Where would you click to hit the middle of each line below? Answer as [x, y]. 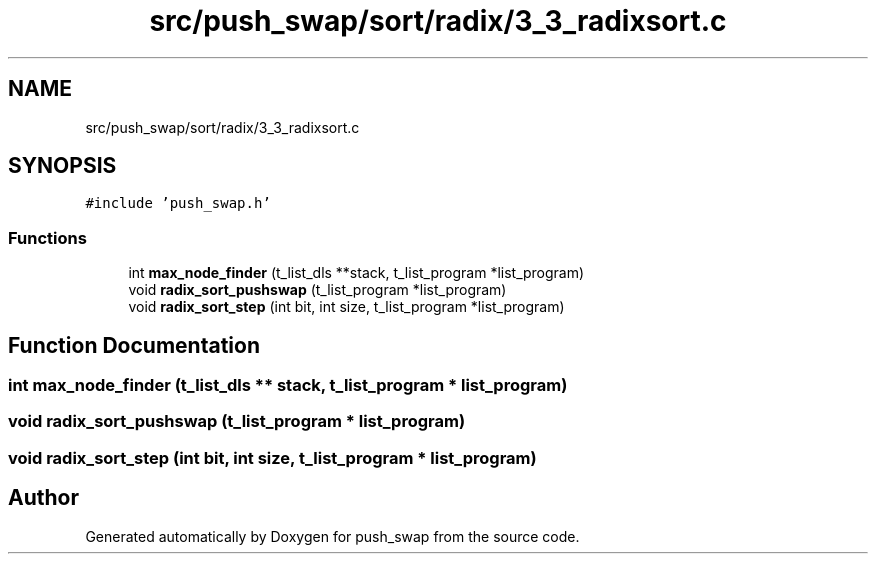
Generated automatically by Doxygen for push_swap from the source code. [332, 536]
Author [43, 498]
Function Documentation [134, 345]
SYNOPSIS [62, 166]
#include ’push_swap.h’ [178, 203]
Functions [47, 237]
